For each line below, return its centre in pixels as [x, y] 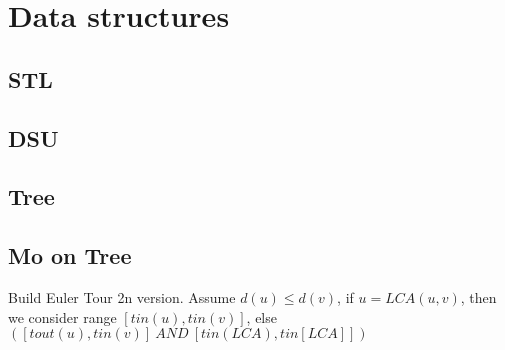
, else [261, 316]
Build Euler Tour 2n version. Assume [122, 296]
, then [478, 296]
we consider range [62, 316]
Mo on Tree [70, 255]
